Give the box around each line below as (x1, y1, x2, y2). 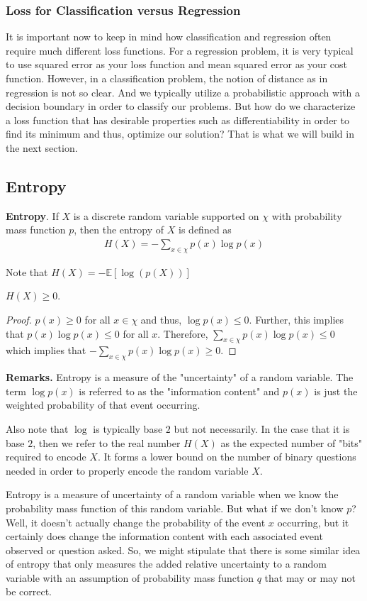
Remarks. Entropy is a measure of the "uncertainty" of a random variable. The (6, 370, 354, 385)
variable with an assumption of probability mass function (6, 570, 254, 585)
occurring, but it (277, 514, 349, 529)
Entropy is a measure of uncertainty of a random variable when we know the (6, 487, 339, 502)
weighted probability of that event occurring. (6, 397, 201, 412)
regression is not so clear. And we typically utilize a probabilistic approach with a (6, 84, 360, 99)
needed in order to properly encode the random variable (6, 463, 249, 478)
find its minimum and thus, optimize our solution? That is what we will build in (6, 126, 354, 141)
